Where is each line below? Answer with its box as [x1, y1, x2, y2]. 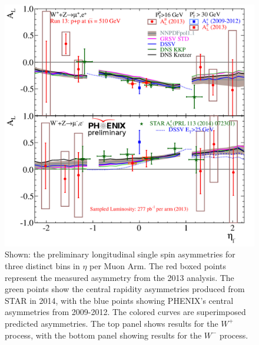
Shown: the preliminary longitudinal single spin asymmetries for [5, 248, 235, 260]
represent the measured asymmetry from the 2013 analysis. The [5, 271, 234, 283]
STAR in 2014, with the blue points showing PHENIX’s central [5, 294, 234, 306]
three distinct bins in [5, 259, 80, 272]
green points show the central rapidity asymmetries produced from [5, 283, 245, 295]
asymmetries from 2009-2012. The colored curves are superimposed [5, 306, 246, 318]
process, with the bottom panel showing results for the [5, 329, 202, 341]
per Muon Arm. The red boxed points [89, 259, 227, 272]
